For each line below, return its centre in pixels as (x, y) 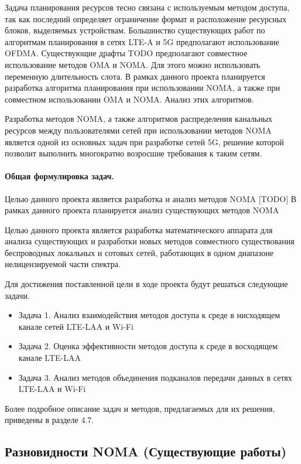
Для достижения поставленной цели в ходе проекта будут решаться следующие (146, 284)
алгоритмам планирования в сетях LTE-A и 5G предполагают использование (142, 41)
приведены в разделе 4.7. (49, 420)
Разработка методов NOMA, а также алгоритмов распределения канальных (139, 119)
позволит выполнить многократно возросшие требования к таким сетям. (134, 153)
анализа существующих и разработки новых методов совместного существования (150, 241)
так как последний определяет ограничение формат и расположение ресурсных (146, 18)
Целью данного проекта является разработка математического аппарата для (139, 229)
